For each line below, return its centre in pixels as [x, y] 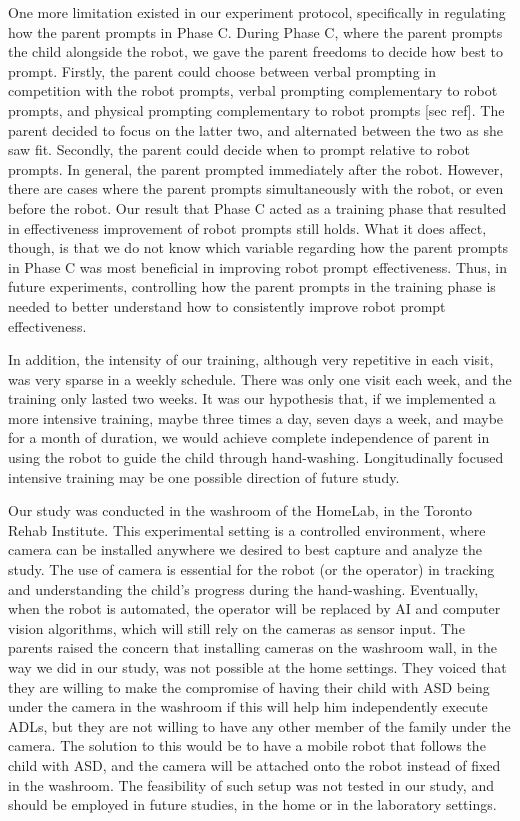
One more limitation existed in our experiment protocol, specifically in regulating [257, 12]
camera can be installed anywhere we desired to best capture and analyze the [245, 549]
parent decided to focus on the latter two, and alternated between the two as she [255, 129]
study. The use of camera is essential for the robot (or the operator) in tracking [251, 569]
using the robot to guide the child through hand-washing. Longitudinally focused [256, 457]
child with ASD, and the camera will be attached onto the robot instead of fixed [254, 764]
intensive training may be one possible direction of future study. [204, 476]
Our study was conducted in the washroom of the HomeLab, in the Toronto [240, 510]
